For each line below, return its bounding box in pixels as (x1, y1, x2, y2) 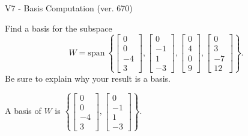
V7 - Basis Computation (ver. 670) (5, 2, 133, 14)
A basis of (5, 104, 41, 117)
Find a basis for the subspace (5, 21, 112, 34)
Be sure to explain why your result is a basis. (5, 72, 171, 84)
